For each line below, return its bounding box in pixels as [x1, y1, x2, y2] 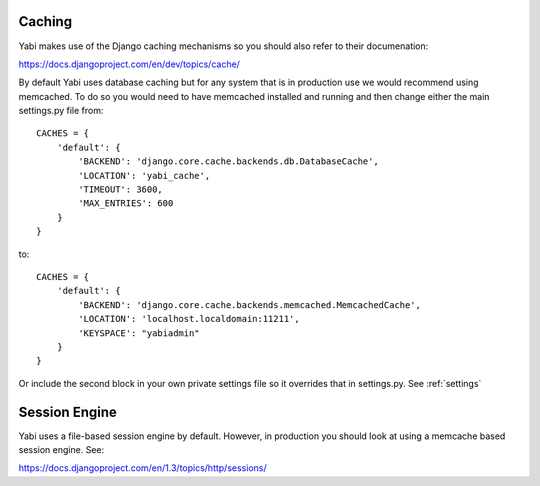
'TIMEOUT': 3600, [78, 184, 164, 195]
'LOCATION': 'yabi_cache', [78, 170, 211, 181]
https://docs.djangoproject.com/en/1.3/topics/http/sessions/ [18, 462, 267, 474]
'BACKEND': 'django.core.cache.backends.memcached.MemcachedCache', [78, 299, 422, 310]
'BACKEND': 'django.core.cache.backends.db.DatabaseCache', [78, 156, 379, 167]
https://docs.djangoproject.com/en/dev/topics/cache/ [18, 58, 240, 70]
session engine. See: [18, 444, 105, 456]
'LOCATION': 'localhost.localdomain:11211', [78, 313, 300, 325]
